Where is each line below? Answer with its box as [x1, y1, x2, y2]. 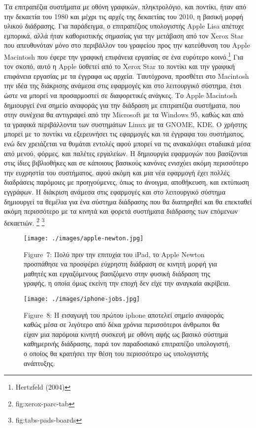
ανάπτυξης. [24, 358, 55, 368]
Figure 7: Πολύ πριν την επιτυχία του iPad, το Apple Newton [24, 249, 205, 259]
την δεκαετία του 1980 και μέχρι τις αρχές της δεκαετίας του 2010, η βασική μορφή [4, 11, 243, 21]
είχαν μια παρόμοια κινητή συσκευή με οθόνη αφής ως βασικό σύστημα [24, 329, 228, 339]
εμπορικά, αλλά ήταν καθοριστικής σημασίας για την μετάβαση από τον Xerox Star [4, 30, 244, 40]
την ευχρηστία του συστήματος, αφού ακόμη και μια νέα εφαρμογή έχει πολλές [4, 167, 230, 177]
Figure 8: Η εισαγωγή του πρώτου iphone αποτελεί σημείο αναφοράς [24, 309, 224, 320]
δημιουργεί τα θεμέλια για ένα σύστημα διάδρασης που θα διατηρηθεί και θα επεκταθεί [4, 196, 252, 206]
